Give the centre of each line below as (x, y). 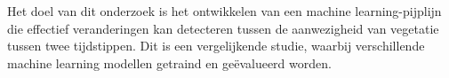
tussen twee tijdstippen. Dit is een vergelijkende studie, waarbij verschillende (216, 46)
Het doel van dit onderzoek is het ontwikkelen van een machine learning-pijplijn (224, 11)
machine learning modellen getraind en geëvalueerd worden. (169, 62)
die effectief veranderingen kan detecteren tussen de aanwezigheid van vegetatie (223, 28)
